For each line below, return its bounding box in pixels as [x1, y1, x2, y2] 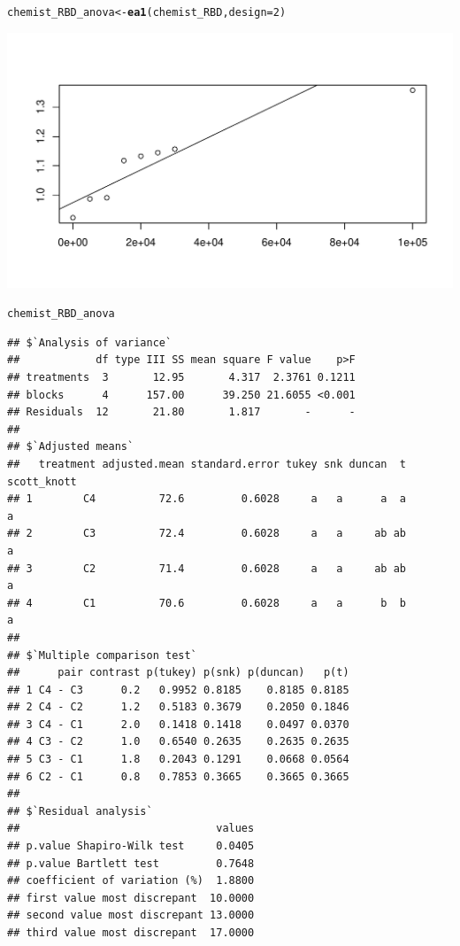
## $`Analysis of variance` [7, 336, 172, 349]
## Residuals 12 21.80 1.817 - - [7, 406, 356, 419]
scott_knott [7, 475, 77, 488]
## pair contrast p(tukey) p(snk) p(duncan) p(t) [7, 666, 349, 679]
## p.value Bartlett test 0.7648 [7, 857, 255, 870]
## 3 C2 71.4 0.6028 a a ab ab [7, 562, 407, 575]
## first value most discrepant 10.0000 [7, 891, 255, 904]
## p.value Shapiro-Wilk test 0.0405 [7, 840, 255, 853]
